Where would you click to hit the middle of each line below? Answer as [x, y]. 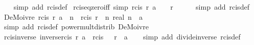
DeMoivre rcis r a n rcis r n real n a [73, 16]
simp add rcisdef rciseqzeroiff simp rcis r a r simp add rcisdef [131, 7]
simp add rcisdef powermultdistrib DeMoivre [76, 27]
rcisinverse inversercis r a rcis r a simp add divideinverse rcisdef [122, 36]
